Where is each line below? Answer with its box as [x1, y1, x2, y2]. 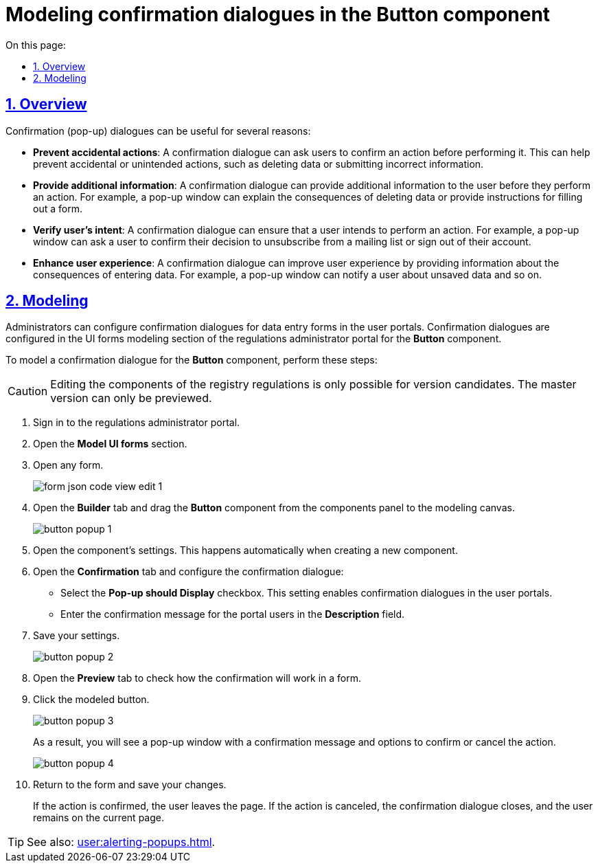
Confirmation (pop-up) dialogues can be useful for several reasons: [5, 124, 311, 137]
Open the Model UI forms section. [33, 438, 187, 450]
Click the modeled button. [33, 693, 150, 706]
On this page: [5, 38, 66, 51]
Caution [8, 384, 48, 399]
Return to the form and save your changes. [33, 779, 227, 791]
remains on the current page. [33, 812, 164, 824]
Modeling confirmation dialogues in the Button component [5, 3, 551, 26]
